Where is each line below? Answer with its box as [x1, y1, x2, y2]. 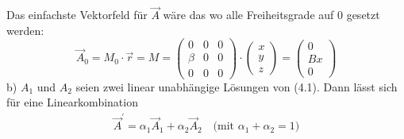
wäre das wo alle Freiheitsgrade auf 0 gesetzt [163, 6, 380, 23]
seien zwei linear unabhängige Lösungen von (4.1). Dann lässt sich [75, 78, 398, 95]
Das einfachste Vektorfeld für [6, 6, 148, 23]
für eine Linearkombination [6, 94, 138, 110]
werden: [6, 21, 44, 38]
